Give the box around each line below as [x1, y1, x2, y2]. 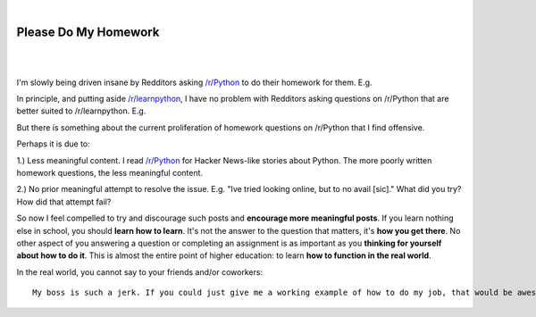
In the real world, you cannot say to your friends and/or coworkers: [16, 266, 264, 277]
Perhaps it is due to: [16, 138, 91, 149]
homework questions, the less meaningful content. [16, 168, 204, 179]
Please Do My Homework [16, 24, 160, 39]
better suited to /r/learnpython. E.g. [16, 105, 147, 116]
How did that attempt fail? [16, 196, 112, 207]
